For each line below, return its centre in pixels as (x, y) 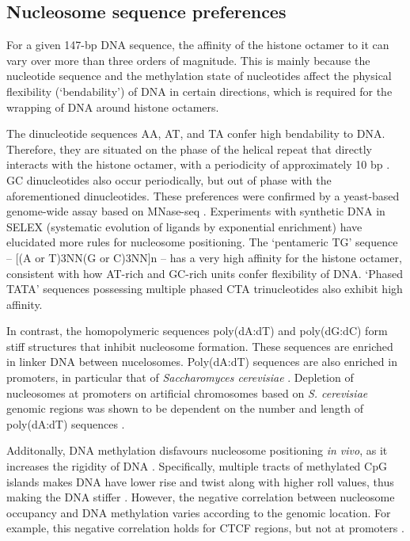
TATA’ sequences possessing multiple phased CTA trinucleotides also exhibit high (205, 289)
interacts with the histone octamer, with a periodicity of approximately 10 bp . (198, 164)
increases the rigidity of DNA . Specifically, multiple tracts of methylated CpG (197, 466)
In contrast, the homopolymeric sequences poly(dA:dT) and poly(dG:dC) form (197, 331)
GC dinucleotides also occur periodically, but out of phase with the (169, 179)
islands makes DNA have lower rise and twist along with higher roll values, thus (200, 481)
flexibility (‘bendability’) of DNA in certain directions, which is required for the (199, 91)
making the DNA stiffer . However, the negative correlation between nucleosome (201, 497)
